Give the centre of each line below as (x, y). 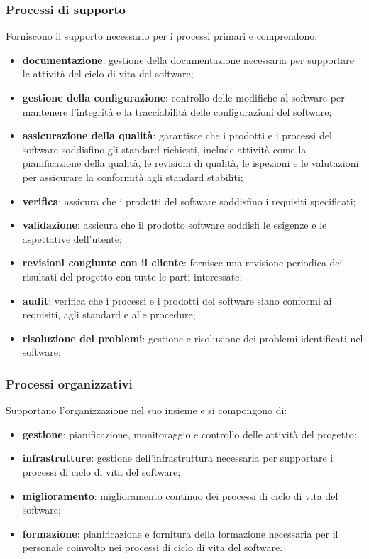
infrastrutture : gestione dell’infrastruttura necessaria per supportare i (178, 458)
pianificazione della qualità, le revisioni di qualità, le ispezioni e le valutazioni (191, 163)
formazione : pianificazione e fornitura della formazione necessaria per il (180, 533)
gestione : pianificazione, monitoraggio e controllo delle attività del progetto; (189, 434)
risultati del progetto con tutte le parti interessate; (132, 276)
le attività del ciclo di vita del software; (108, 74)
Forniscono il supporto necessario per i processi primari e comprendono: (162, 36)
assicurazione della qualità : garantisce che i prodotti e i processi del (177, 135)
